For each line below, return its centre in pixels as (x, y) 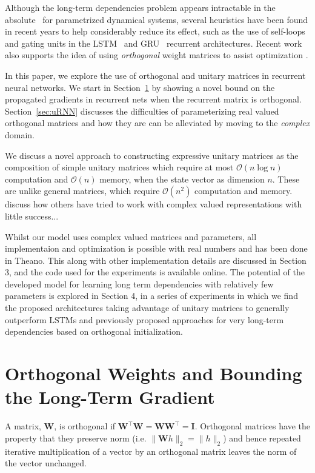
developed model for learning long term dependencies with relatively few (139, 283)
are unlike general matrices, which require (82, 191)
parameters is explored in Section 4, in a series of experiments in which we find (151, 296)
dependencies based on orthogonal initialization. (94, 331)
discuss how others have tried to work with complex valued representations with (154, 204)
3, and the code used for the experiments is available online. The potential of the (155, 272)
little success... (32, 216)
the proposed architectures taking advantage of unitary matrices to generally (147, 308)
